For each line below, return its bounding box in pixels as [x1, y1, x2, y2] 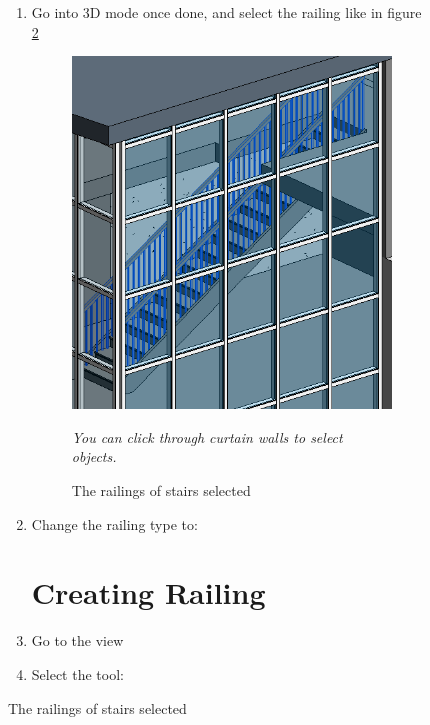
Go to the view [31, 630, 124, 651]
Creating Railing [31, 572, 266, 613]
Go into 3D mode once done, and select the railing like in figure [31, 2, 422, 22]
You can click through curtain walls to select [71, 426, 343, 447]
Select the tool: [31, 663, 124, 684]
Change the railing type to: [31, 513, 198, 534]
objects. [71, 446, 117, 467]
